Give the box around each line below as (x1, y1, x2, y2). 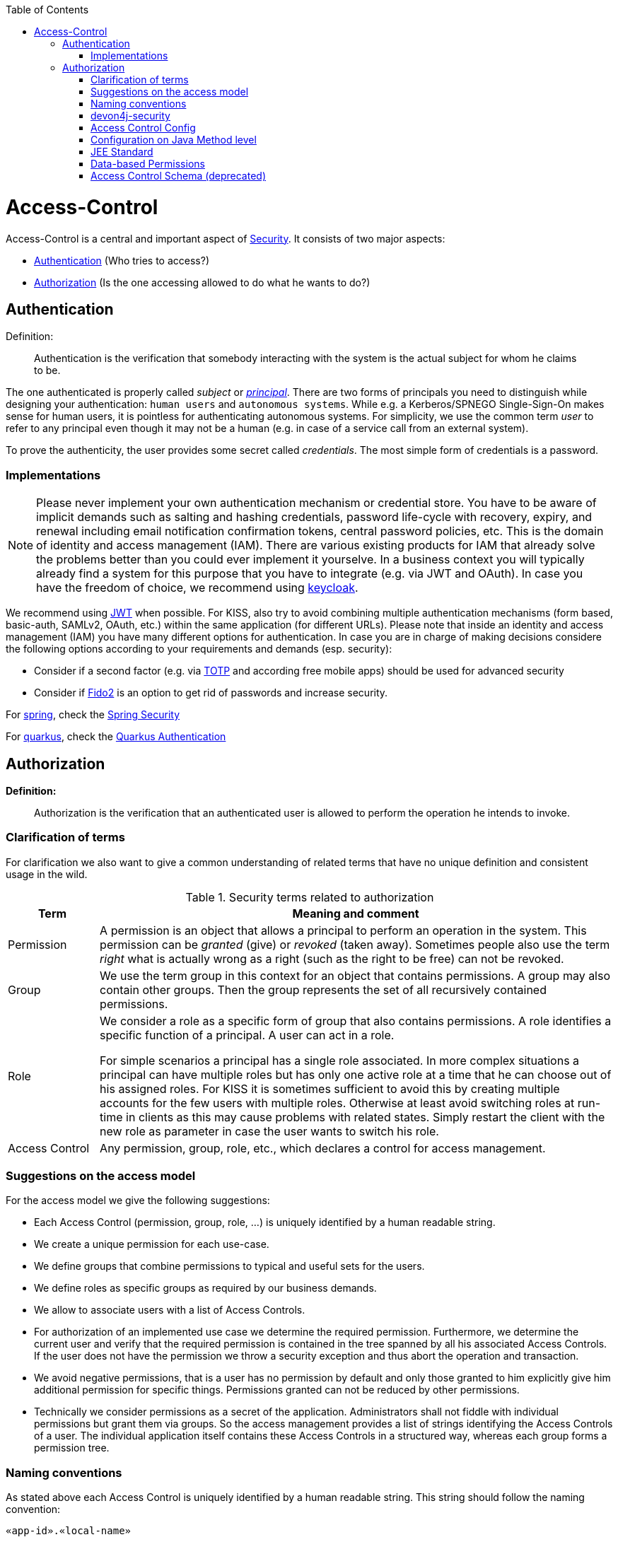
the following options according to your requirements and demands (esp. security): (6, 643, 392, 655)
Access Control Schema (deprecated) (91, 170, 266, 182)
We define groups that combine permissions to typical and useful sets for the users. (34, 1260, 425, 1273)
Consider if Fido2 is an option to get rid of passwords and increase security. (34, 687, 388, 699)
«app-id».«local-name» (6, 1525, 132, 1537)
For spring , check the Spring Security (6, 708, 180, 721)
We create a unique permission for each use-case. (34, 1238, 269, 1251)
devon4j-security (91, 110, 170, 122)
